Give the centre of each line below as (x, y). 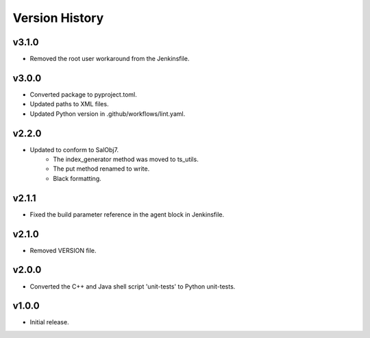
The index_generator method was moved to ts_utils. (126, 159)
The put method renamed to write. (101, 169)
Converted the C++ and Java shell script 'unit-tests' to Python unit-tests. (133, 286)
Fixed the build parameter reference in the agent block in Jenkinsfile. (127, 214)
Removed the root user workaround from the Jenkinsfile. (110, 59)
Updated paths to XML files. (69, 104)
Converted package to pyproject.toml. (83, 94)
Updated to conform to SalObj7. (74, 149)
